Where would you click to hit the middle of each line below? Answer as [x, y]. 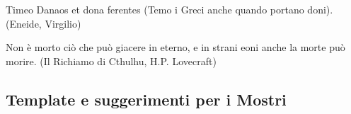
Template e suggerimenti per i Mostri [146, 99]
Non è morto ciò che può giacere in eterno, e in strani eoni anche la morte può [175, 47]
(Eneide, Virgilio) [44, 23]
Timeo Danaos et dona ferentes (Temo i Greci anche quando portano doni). [169, 9]
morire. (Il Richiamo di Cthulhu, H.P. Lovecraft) [111, 61]
